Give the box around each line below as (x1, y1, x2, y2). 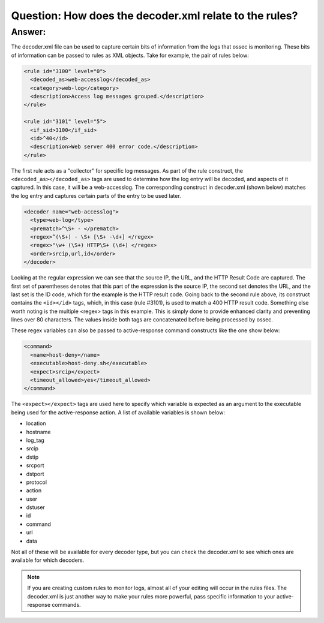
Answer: (11, 26, 46, 37)
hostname (26, 428, 51, 435)
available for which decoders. (11, 556, 85, 564)
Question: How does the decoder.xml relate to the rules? (11, 9, 298, 22)
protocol (26, 478, 47, 486)
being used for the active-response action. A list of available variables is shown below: (11, 408, 225, 416)
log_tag (26, 437, 44, 444)
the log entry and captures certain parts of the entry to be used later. (11, 192, 181, 199)
